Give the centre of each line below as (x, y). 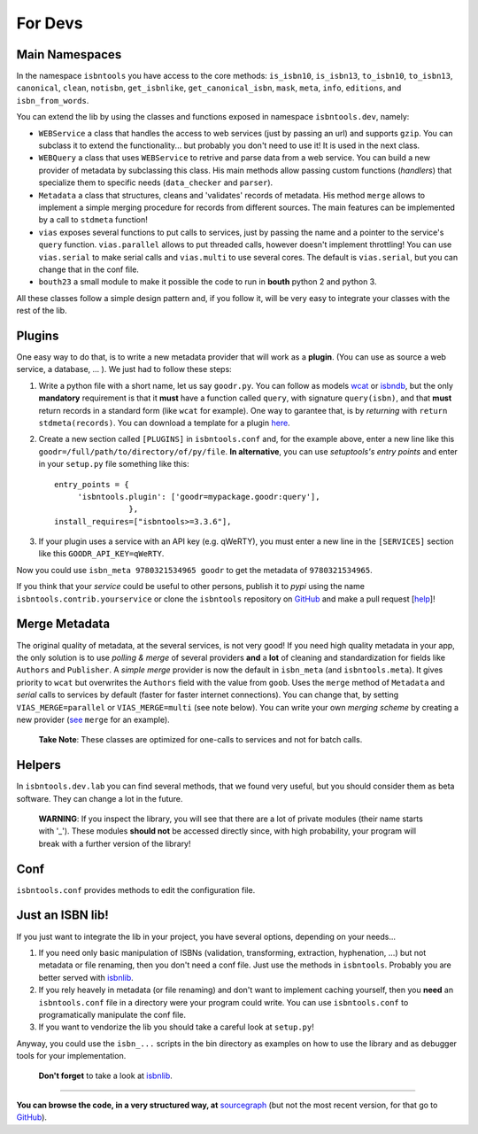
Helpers (39, 765)
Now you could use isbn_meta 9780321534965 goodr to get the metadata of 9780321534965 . (194, 570)
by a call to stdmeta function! (93, 220)
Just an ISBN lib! (63, 916)
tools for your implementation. (71, 1056)
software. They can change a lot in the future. (100, 798)
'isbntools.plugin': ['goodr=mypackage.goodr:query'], (199, 497)
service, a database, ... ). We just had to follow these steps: (124, 369)
